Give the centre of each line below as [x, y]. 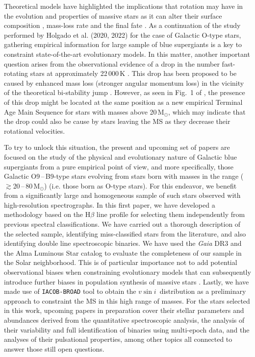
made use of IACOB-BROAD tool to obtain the [70, 291]
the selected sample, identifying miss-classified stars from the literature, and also [125, 233]
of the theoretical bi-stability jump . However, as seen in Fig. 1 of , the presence [125, 92]
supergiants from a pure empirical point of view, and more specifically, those [119, 166]
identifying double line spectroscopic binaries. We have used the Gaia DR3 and [123, 243]
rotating [16, 73]
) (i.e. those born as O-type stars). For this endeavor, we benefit [140, 185]
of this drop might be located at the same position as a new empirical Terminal [123, 102]
